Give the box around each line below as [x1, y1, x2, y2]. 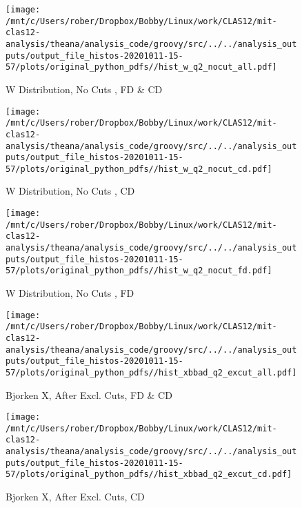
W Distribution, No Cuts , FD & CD [6, 81, 163, 96]
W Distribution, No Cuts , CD [6, 184, 135, 198]
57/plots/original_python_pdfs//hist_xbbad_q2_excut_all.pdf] [6, 367, 297, 378]
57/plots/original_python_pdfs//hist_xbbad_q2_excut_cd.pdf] [6, 469, 292, 480]
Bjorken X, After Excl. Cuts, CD [6, 489, 145, 504]
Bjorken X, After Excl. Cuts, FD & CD [6, 387, 172, 402]
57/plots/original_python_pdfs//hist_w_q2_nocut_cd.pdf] [6, 164, 272, 174]
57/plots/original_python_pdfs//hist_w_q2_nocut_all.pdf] [6, 62, 277, 72]
